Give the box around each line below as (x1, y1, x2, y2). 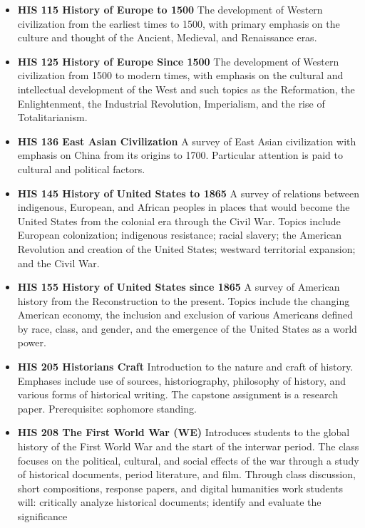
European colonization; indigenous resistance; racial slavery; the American (17, 227, 341, 242)
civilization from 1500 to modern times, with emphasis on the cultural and (17, 68, 344, 83)
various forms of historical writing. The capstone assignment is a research (17, 387, 338, 402)
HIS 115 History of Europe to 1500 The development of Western (17, 2, 323, 16)
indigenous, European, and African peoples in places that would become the (17, 200, 350, 214)
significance (17, 509, 68, 523)
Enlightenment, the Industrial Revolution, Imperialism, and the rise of (17, 95, 325, 110)
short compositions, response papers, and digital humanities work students (17, 480, 344, 495)
